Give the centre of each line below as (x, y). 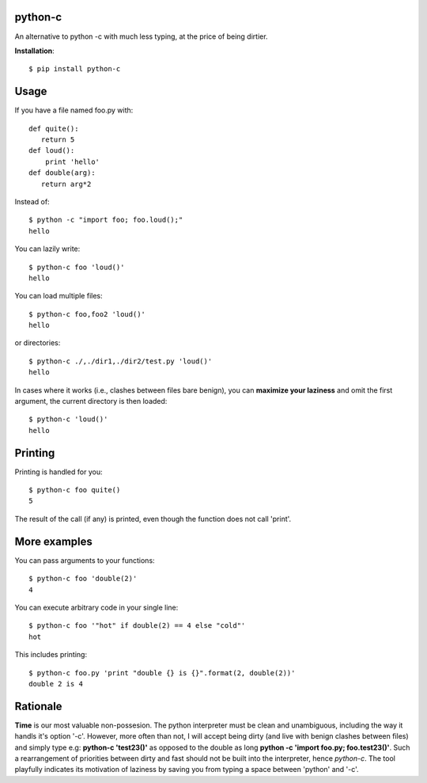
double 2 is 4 (56, 684)
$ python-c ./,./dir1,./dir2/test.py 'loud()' (121, 361)
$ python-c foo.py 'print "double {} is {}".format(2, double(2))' (162, 673)
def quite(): (54, 128)
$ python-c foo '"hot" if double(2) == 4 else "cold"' (137, 626)
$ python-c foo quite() (75, 490)
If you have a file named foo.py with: (74, 110)
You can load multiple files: (59, 296)
